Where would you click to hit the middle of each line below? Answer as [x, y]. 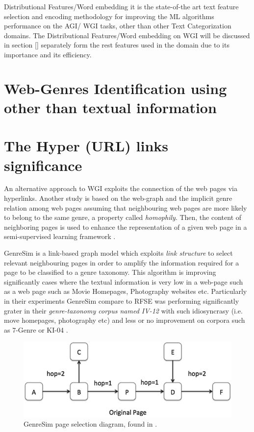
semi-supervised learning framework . [60, 236]
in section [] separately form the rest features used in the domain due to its [117, 45]
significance [43, 165]
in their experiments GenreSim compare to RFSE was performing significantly [122, 300]
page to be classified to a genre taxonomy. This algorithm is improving [110, 272]
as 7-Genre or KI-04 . [36, 329]
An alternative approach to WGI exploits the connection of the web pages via [121, 188]
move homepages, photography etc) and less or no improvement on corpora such [125, 320]
